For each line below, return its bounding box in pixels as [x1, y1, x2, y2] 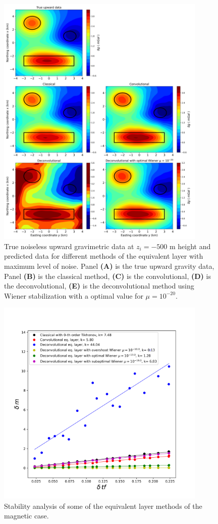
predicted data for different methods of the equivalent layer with [4, 251, 203, 261]
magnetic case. [4, 510, 49, 521]
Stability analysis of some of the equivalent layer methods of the [4, 500, 202, 511]
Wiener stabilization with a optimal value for [4, 290, 143, 301]
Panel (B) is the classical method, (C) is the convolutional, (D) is [4, 270, 211, 281]
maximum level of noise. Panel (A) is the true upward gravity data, [4, 260, 214, 271]
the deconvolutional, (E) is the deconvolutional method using [4, 280, 194, 291]
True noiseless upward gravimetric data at [4, 241, 134, 251]
